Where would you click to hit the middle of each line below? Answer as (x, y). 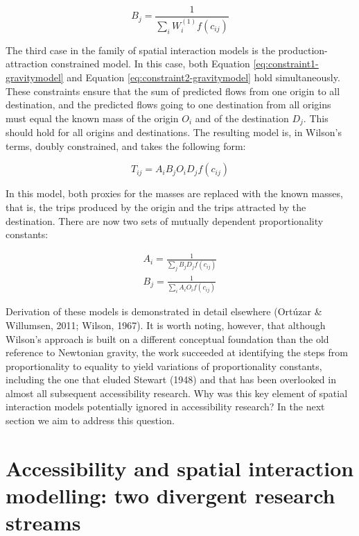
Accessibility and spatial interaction (180, 468)
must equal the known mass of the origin (92, 118)
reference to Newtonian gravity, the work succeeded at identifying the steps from (177, 352)
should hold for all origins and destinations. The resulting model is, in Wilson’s (174, 132)
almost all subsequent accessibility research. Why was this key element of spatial (177, 393)
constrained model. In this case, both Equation (150, 64)
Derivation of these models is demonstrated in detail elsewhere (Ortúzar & (164, 311)
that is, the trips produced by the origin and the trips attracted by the (156, 207)
